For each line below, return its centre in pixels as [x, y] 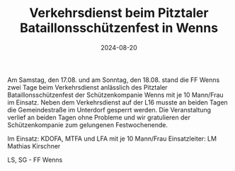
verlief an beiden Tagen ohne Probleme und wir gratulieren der [99, 117]
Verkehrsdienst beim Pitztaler [119, 13]
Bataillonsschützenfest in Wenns [119, 28]
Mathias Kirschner [34, 146]
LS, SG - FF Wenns [35, 160]
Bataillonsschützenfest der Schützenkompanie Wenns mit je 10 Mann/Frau [116, 95]
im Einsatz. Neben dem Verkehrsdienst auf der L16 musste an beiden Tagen [117, 102]
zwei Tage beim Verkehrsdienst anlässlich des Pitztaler [87, 87]
